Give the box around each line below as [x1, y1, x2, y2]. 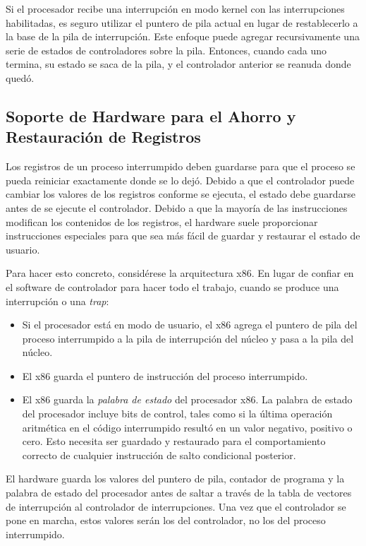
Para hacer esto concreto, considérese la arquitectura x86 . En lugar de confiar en [6, 266, 354, 280]
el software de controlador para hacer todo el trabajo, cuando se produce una [6, 279, 339, 294]
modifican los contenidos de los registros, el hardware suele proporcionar [6, 214, 318, 229]
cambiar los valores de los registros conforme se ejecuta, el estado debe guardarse [6, 186, 355, 201]
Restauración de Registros [6, 126, 201, 148]
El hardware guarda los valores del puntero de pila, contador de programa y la [6, 471, 345, 486]
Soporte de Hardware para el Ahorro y [6, 105, 296, 126]
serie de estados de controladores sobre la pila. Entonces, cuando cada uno [6, 42, 327, 57]
